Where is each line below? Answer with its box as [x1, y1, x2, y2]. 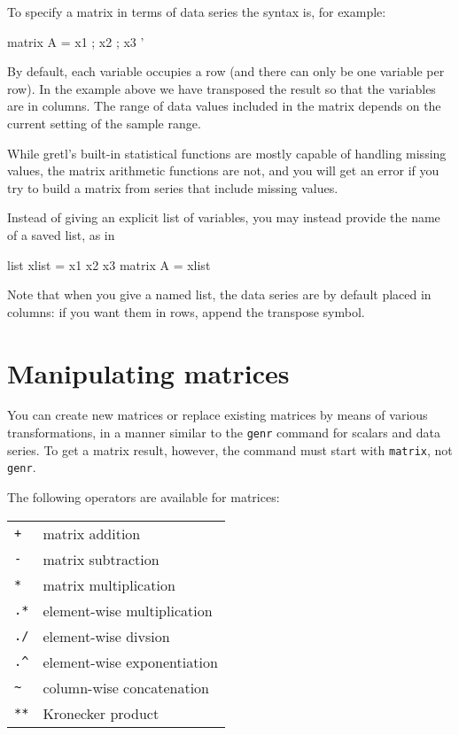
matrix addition [43, 522, 141, 544]
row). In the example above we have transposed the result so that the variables [7, 79, 436, 97]
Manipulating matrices [7, 354, 290, 391]
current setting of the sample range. [7, 113, 201, 132]
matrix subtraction [43, 548, 159, 569]
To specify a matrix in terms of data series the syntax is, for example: [7, 3, 386, 20]
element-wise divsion [43, 625, 170, 646]
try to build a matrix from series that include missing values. [7, 178, 338, 197]
